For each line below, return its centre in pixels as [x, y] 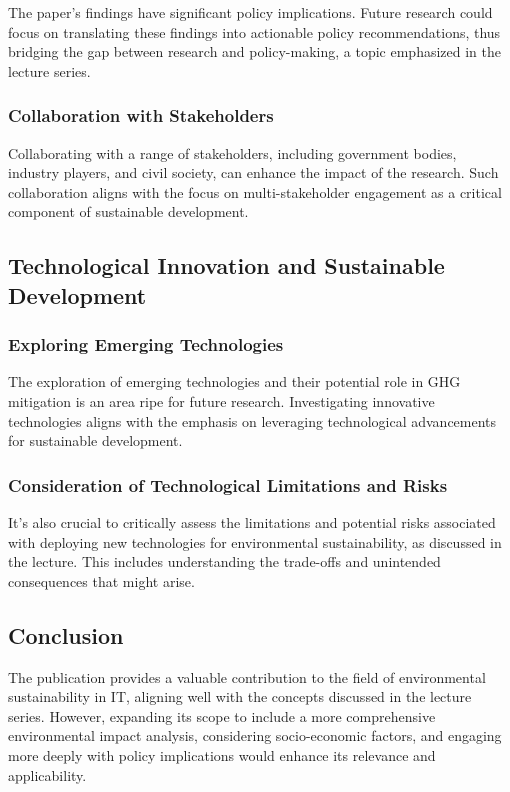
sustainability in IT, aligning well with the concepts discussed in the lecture [240, 696]
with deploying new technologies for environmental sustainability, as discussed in [255, 541]
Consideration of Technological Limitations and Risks [228, 484]
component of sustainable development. [128, 211]
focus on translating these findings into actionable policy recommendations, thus [254, 31]
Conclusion [66, 634]
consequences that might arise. [101, 580]
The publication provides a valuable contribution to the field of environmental [247, 676]
